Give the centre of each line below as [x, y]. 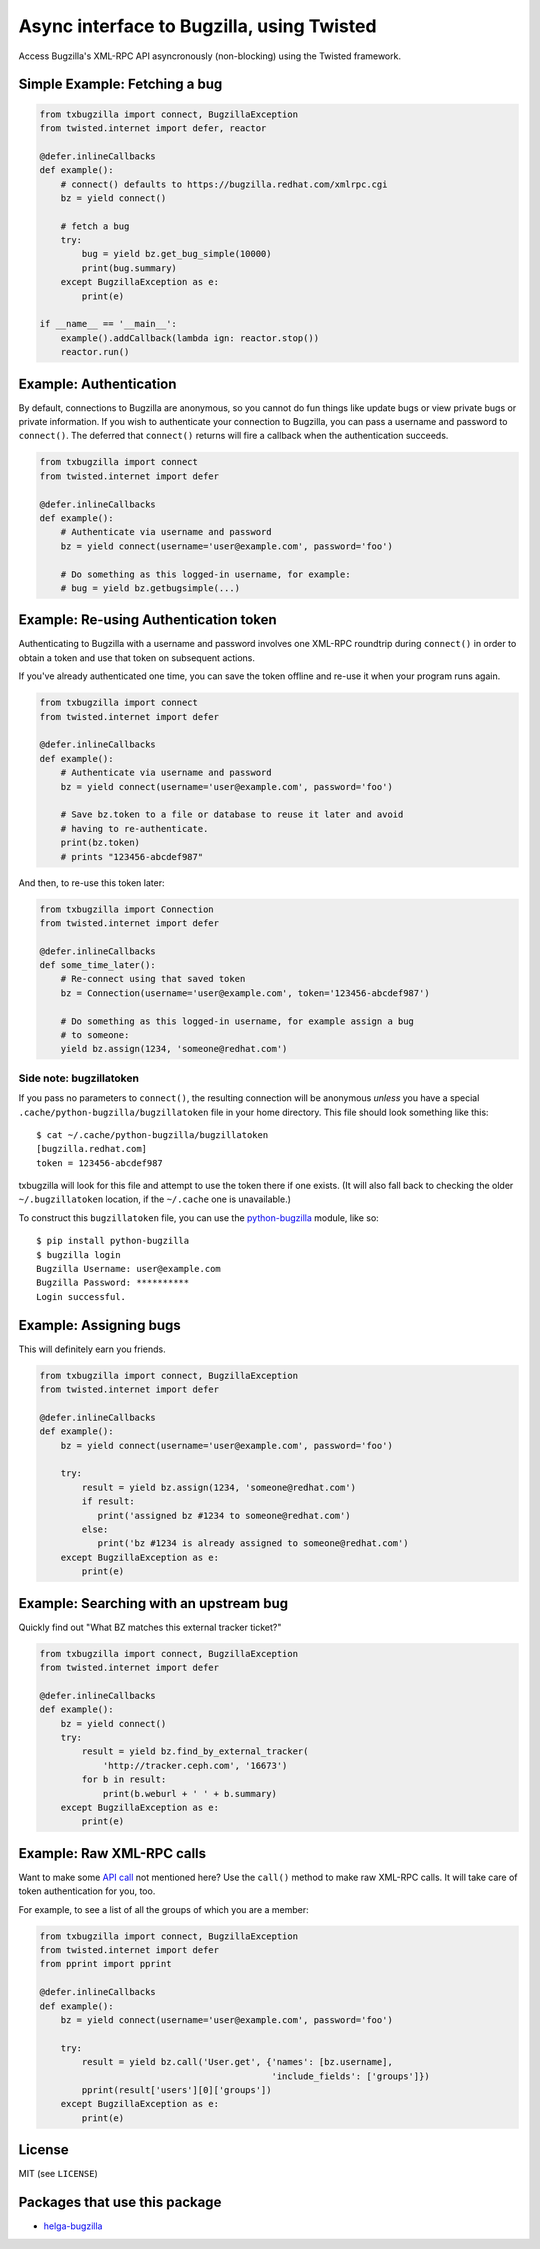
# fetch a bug [95, 226]
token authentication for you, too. [87, 1891]
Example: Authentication [97, 383]
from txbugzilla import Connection [126, 909]
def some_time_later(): [98, 965]
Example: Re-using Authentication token [147, 620]
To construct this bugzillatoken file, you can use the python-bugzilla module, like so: [198, 1217]
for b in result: [124, 1779]
